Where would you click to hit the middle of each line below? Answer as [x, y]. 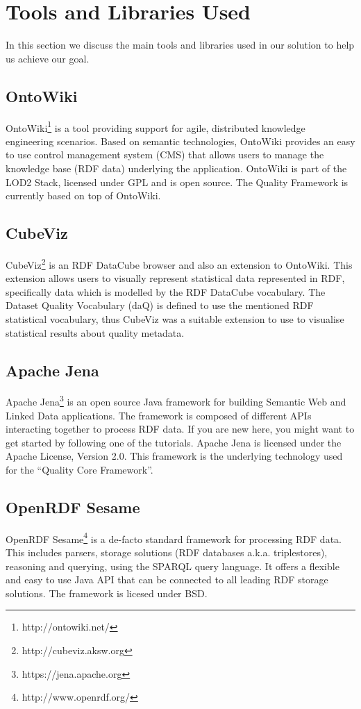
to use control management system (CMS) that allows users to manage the [165, 155]
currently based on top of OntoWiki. [83, 195]
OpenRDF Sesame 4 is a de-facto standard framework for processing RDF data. [174, 537]
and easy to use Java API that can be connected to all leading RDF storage [167, 579]
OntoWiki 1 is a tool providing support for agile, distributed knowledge [156, 126]
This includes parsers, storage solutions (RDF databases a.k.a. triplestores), [167, 552]
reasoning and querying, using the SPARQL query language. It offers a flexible [173, 566]
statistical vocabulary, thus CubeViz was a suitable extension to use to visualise [175, 318]
